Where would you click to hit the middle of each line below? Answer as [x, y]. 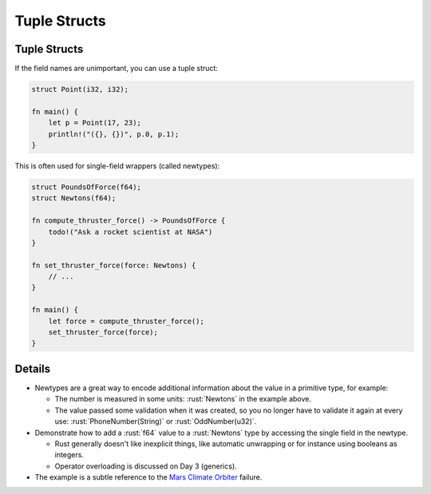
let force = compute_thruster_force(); [127, 321]
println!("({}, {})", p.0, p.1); [114, 134]
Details [33, 368]
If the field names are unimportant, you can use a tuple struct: [117, 69]
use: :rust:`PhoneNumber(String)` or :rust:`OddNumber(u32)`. [156, 421]
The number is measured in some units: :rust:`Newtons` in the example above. [183, 399]
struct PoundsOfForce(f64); [86, 187]
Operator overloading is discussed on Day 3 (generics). [146, 466]
